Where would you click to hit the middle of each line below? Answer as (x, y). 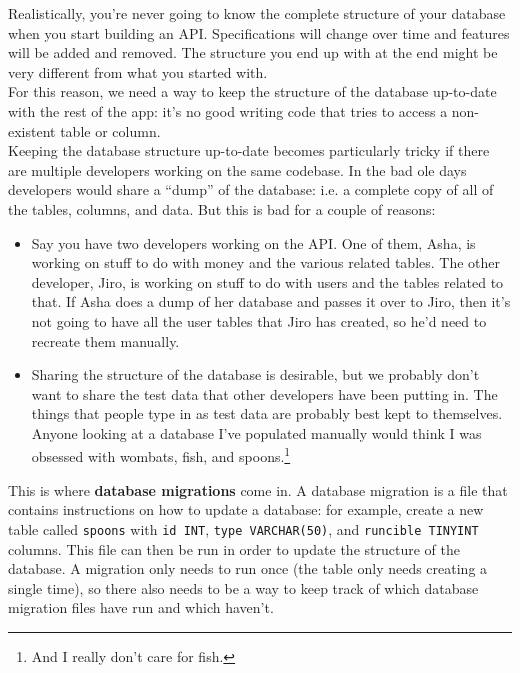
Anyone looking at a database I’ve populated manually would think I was (256, 432)
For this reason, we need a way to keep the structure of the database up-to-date (252, 91)
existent (32, 130)
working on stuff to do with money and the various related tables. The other (266, 262)
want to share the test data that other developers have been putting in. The (264, 393)
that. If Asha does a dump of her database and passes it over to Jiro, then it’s (271, 301)
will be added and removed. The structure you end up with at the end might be (253, 52)
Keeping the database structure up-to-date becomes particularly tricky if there (249, 150)
